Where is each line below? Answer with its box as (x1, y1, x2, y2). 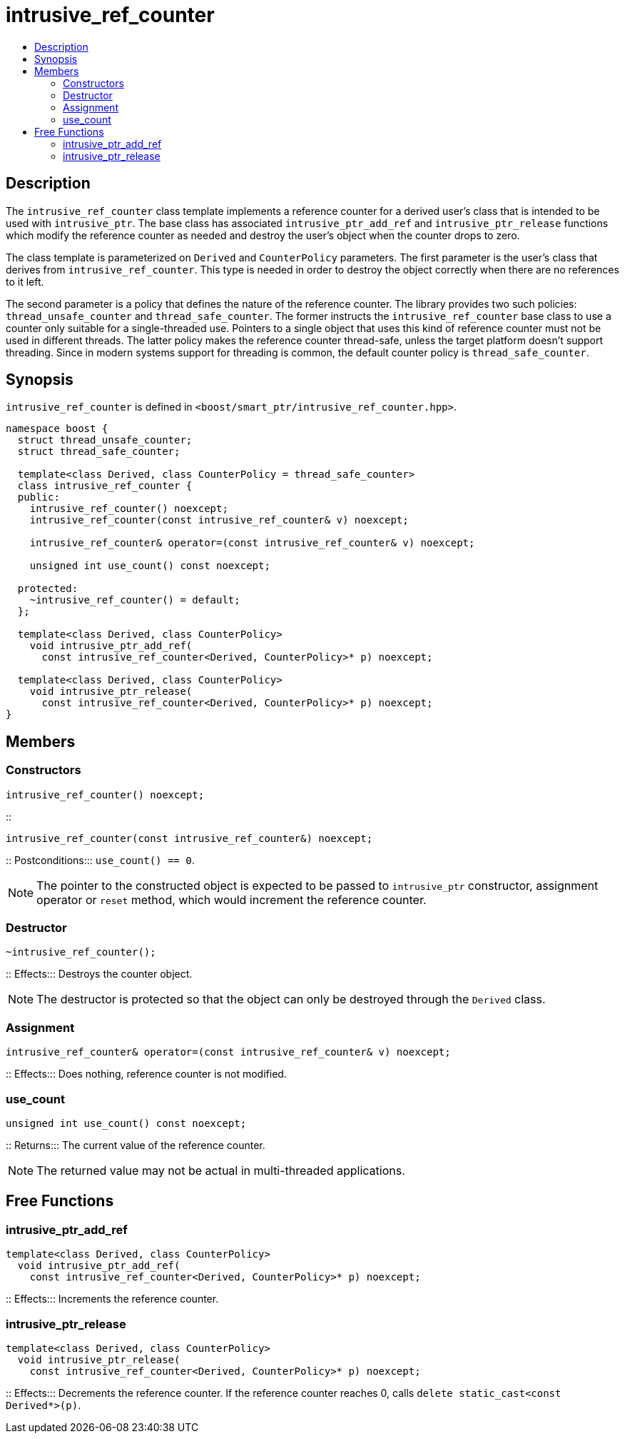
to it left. (6, 275, 44, 288)
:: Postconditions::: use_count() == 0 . (6, 853, 195, 866)
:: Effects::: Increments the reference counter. (6, 1293, 219, 1305)
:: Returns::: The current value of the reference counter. (6, 1138, 265, 1151)
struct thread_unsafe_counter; (17, 434, 193, 446)
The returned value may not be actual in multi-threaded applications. (36, 1163, 405, 1178)
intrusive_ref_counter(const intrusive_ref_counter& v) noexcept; (29, 514, 409, 526)
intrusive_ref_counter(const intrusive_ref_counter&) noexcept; (6, 832, 373, 844)
